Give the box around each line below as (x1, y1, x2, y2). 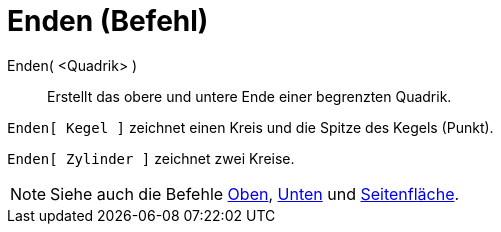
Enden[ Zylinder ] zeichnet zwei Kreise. (7, 149, 295, 167)
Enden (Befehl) (7, 4, 209, 38)
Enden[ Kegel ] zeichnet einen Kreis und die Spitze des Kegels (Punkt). (7, 118, 494, 136)
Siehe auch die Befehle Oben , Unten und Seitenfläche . (50, 183, 460, 204)
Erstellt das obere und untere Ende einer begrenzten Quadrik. (47, 87, 452, 105)
